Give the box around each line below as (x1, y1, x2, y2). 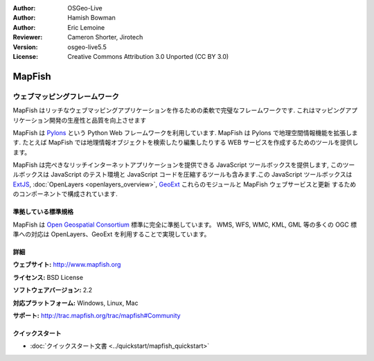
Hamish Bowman (67, 14, 116, 22)
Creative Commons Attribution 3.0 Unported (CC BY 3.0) (67, 52, 229, 60)
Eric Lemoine (67, 23, 105, 31)
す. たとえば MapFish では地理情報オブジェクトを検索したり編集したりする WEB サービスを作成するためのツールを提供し (12, 139, 359, 147)
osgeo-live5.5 (67, 42, 107, 51)
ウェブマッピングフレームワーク (12, 91, 119, 101)
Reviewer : (12, 33, 43, 42)
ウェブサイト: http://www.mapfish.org (12, 261, 121, 269)
